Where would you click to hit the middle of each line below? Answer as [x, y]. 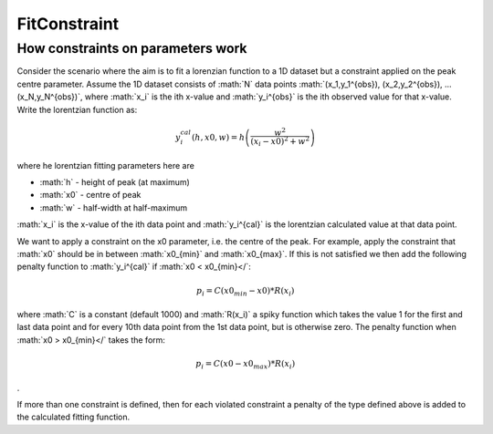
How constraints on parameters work [132, 48]
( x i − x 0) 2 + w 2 [280, 142]
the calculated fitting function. [73, 417]
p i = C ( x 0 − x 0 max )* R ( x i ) [246, 365]
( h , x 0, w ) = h [219, 137]
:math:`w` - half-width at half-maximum [114, 207]
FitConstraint [68, 24]
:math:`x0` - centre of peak [90, 195]
